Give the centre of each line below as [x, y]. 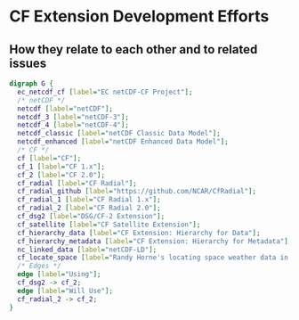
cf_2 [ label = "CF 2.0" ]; [61, 175]
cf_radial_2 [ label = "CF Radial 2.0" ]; [89, 208]
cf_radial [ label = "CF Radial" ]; [77, 183]
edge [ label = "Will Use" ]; [65, 291]
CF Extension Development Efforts [139, 16]
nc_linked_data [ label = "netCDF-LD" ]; [87, 250]
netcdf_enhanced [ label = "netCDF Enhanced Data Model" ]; [123, 142]
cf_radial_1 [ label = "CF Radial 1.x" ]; [89, 200]
